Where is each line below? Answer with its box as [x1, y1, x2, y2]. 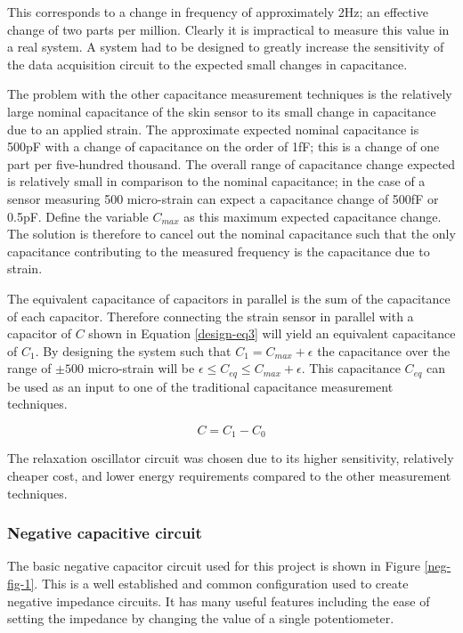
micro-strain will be [87, 359, 195, 377]
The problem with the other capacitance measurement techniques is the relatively [7, 85, 452, 103]
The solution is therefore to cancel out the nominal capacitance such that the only [7, 224, 456, 243]
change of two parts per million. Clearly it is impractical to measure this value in [7, 20, 450, 38]
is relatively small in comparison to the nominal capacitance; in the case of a [7, 172, 426, 191]
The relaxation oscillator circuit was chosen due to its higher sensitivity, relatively [7, 449, 454, 467]
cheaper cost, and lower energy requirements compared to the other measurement [7, 466, 451, 484]
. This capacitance [301, 359, 401, 377]
